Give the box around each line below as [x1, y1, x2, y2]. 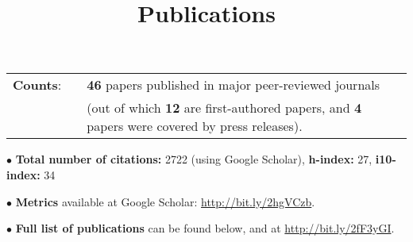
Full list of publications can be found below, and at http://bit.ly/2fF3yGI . [15, 220, 395, 236]
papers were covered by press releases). [87, 117, 303, 136]
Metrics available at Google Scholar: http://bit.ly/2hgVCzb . [15, 193, 315, 209]
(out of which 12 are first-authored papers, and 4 [87, 98, 362, 117]
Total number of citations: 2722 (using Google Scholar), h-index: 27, [15, 151, 372, 167]
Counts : [13, 75, 62, 94]
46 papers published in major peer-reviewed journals [87, 75, 380, 94]
